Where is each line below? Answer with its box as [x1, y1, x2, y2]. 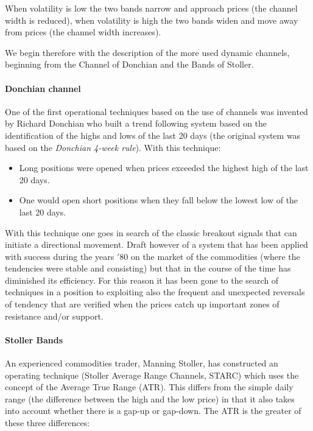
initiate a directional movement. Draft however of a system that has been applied [5, 238, 308, 251]
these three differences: [5, 416, 90, 429]
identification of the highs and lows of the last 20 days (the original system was [5, 128, 301, 141]
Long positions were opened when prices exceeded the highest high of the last [19, 161, 309, 174]
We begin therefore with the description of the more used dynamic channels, [5, 46, 290, 58]
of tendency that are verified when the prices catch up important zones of [5, 298, 280, 310]
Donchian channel [5, 82, 81, 94]
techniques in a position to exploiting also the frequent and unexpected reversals [5, 286, 305, 298]
